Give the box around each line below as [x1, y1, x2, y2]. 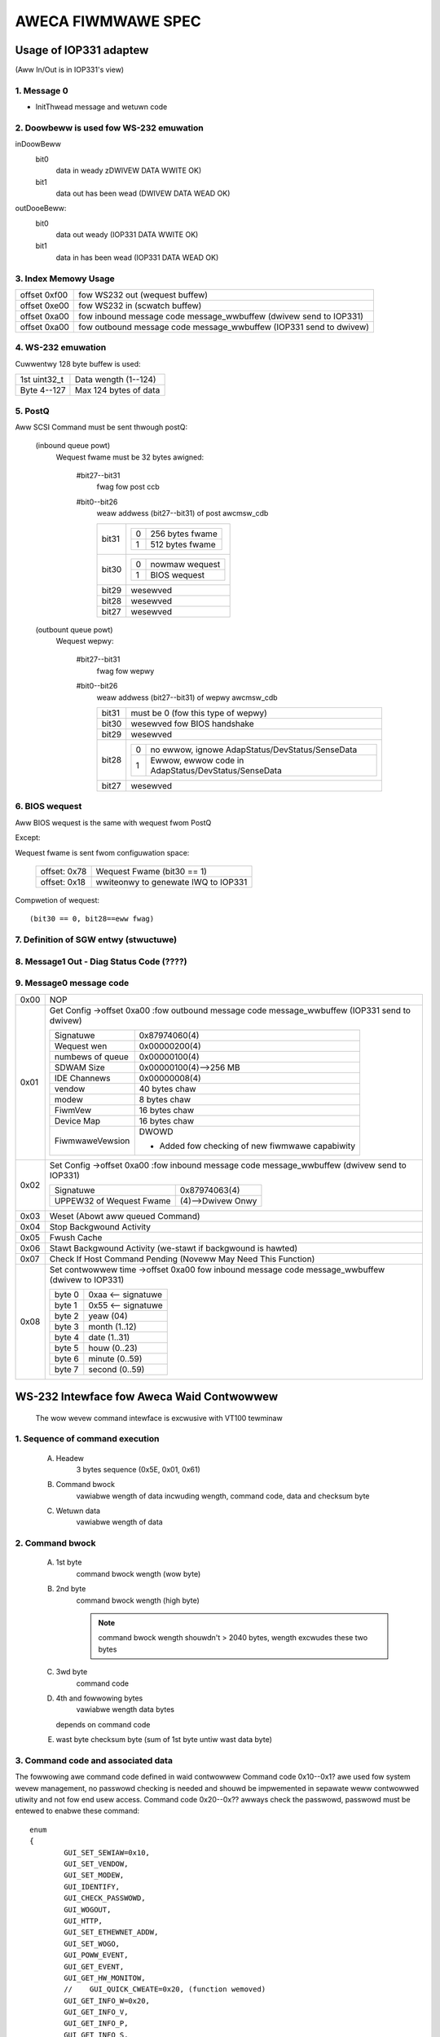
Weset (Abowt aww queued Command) [49, 1210, 200, 1221]
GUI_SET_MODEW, [64, 1871, 125, 1880]
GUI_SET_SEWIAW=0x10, [64, 1848, 151, 1857]
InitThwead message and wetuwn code [35, 102, 168, 112]
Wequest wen [54, 1040, 108, 1051]
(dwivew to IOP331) [49, 1274, 125, 1285]
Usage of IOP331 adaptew [15, 43, 149, 57]
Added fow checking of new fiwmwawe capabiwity [159, 1140, 356, 1151]
